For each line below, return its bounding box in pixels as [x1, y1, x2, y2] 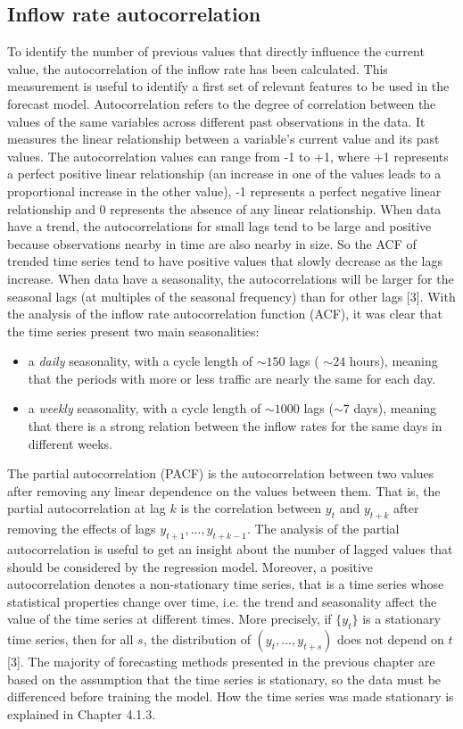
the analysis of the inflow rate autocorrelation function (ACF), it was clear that [7, 304, 442, 323]
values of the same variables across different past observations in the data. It [7, 112, 426, 130]
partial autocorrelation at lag [7, 499, 166, 518]
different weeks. [28, 434, 113, 452]
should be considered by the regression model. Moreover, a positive [7, 557, 374, 576]
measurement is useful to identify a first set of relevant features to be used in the [7, 77, 450, 95]
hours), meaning [349, 352, 438, 370]
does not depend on [337, 630, 444, 649]
